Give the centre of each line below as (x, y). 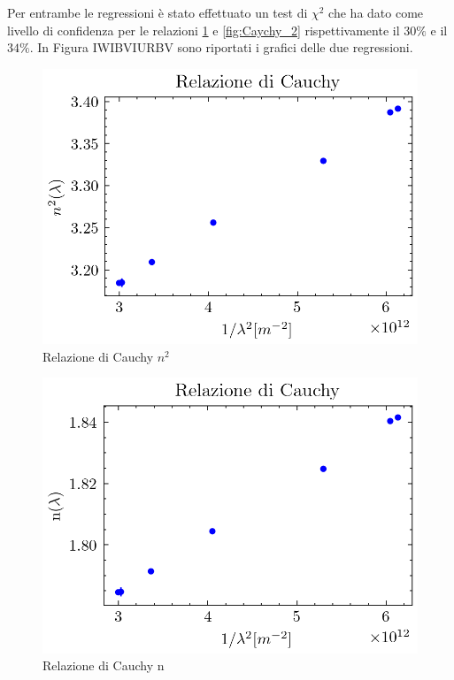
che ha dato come (376, 12)
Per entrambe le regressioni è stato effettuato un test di (158, 12)
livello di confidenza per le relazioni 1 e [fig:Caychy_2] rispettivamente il (204, 30)
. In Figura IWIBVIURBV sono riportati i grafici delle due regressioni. (221, 47)
